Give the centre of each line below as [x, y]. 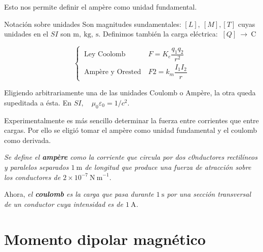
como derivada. [28, 140]
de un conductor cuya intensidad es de [64, 204]
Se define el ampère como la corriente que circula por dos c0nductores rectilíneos [131, 157]
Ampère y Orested [113, 72]
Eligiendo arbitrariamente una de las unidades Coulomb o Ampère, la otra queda [130, 93]
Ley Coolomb [105, 55]
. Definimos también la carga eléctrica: [158, 34]
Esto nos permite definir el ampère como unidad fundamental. [101, 7]
